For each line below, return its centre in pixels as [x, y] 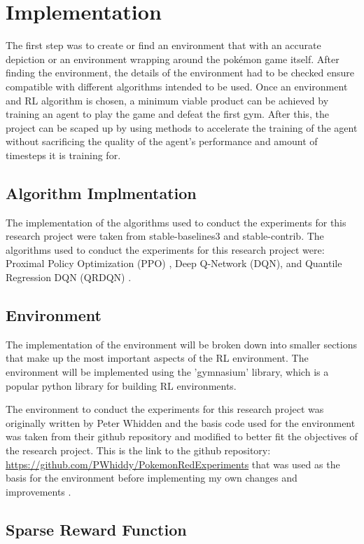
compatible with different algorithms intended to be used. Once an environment [177, 86]
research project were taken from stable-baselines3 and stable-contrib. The [165, 236]
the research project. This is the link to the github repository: [138, 450]
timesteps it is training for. [63, 155]
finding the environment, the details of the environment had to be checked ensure [180, 73]
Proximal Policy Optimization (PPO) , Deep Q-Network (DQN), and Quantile [174, 263]
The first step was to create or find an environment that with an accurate [163, 45]
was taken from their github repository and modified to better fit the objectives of [182, 436]
